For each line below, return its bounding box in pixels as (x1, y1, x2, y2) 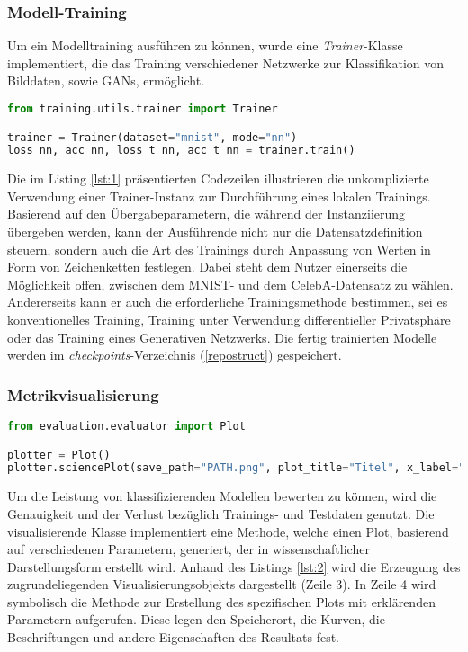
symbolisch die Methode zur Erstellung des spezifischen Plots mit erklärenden (7, 592, 436, 611)
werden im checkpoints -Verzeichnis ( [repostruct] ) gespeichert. (7, 345, 342, 364)
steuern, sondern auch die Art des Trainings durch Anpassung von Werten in (7, 239, 431, 258)
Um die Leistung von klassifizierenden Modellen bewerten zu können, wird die (7, 487, 437, 505)
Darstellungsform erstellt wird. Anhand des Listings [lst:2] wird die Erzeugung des (7, 557, 461, 576)
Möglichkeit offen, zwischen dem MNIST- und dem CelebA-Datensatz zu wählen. (7, 274, 454, 293)
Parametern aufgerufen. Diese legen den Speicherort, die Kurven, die (7, 610, 385, 629)
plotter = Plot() (7, 448, 111, 461)
